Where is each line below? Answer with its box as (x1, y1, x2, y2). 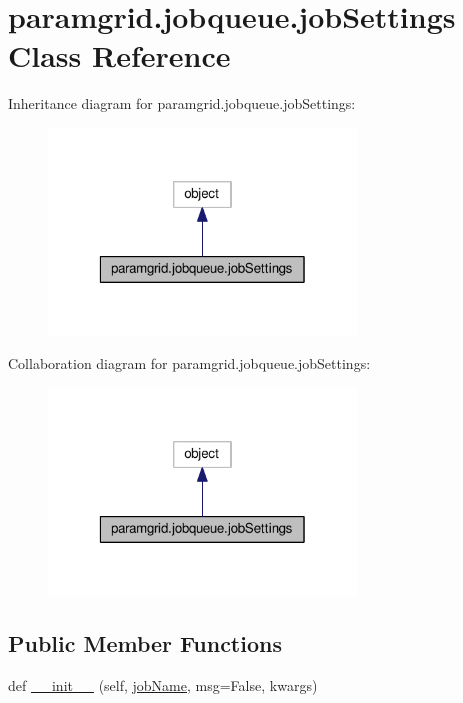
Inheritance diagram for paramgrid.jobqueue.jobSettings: (8, 93, 356, 114)
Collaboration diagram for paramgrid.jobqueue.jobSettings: (8, 353, 371, 374)
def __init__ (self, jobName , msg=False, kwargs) (8, 675, 318, 696)
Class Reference (8, 35, 231, 76)
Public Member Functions (8, 628, 282, 659)
